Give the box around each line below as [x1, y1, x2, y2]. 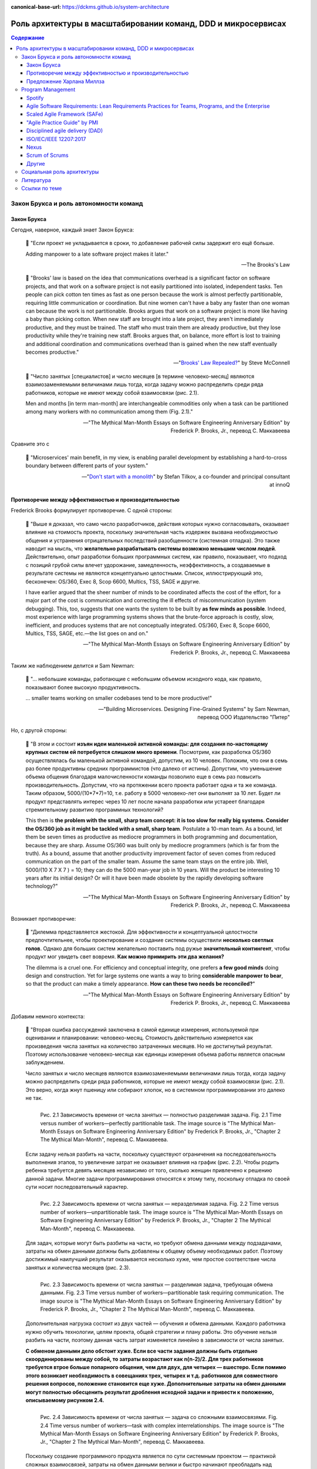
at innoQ [269, 481, 290, 488]
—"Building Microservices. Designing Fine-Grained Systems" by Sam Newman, [98, 705, 290, 712]
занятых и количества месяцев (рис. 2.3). [25, 1264, 131, 1271]
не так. [25, 1095, 43, 1102]
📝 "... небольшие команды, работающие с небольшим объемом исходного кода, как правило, [25, 676, 262, 683]
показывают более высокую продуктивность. [25, 683, 141, 690]
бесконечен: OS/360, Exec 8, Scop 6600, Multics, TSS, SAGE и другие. [25, 578, 201, 585]
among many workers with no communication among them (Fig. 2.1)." [25, 408, 193, 415]
